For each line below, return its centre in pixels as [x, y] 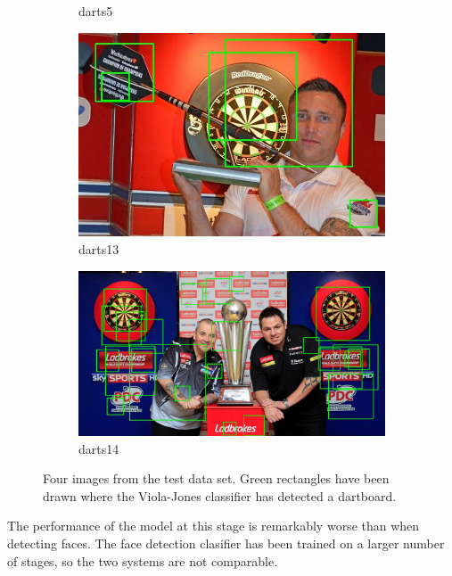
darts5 [96, 11]
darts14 [99, 448]
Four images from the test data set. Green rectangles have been [216, 478]
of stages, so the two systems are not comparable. [143, 560]
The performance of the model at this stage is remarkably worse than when [214, 526]
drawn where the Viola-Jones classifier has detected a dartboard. [220, 495]
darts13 [99, 248]
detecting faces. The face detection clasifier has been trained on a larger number [226, 543]
